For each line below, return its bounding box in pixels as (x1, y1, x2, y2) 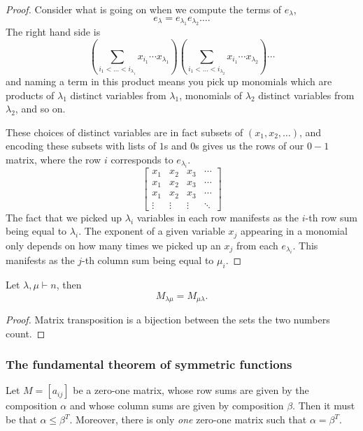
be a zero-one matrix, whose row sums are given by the (73, 383, 309, 397)
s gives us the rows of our (195, 138, 304, 153)
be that (6, 412, 37, 427)
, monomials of (179, 87, 243, 102)
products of (6, 87, 55, 102)
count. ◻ (6, 326, 45, 340)
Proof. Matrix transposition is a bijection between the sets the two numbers (6, 312, 330, 327)
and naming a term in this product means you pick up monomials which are (6, 73, 332, 88)
